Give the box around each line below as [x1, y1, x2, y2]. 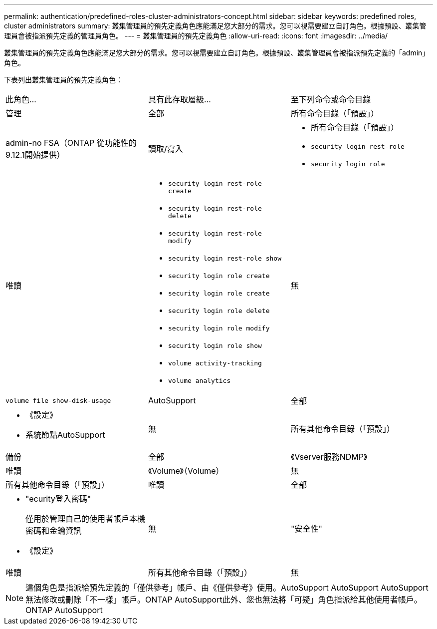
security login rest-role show [168, 255, 281, 262]
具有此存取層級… [148, 94, 211, 104]
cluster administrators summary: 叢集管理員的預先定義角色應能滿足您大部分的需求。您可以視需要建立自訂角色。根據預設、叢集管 [4, 21, 427, 30]
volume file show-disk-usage [5, 396, 111, 404]
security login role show [168, 342, 262, 349]
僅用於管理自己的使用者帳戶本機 [25, 514, 146, 524]
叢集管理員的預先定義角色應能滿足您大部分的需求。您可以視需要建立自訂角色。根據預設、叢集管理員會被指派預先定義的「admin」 [4, 48, 430, 57]
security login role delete [168, 307, 270, 314]
